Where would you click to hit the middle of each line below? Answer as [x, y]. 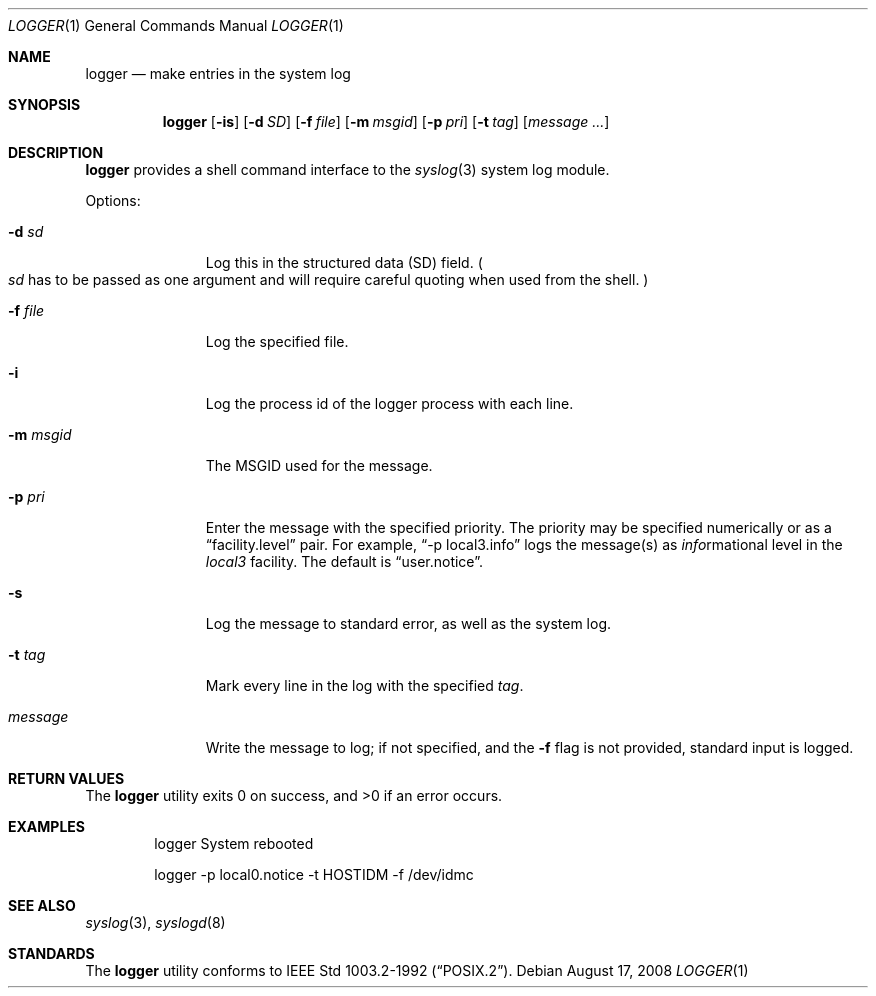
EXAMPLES [46, 826]
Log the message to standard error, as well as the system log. [408, 623]
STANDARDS [51, 953]
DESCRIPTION [56, 152]
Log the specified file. [277, 341]
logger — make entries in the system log [218, 73]
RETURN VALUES [66, 778]
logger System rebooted [234, 843]
